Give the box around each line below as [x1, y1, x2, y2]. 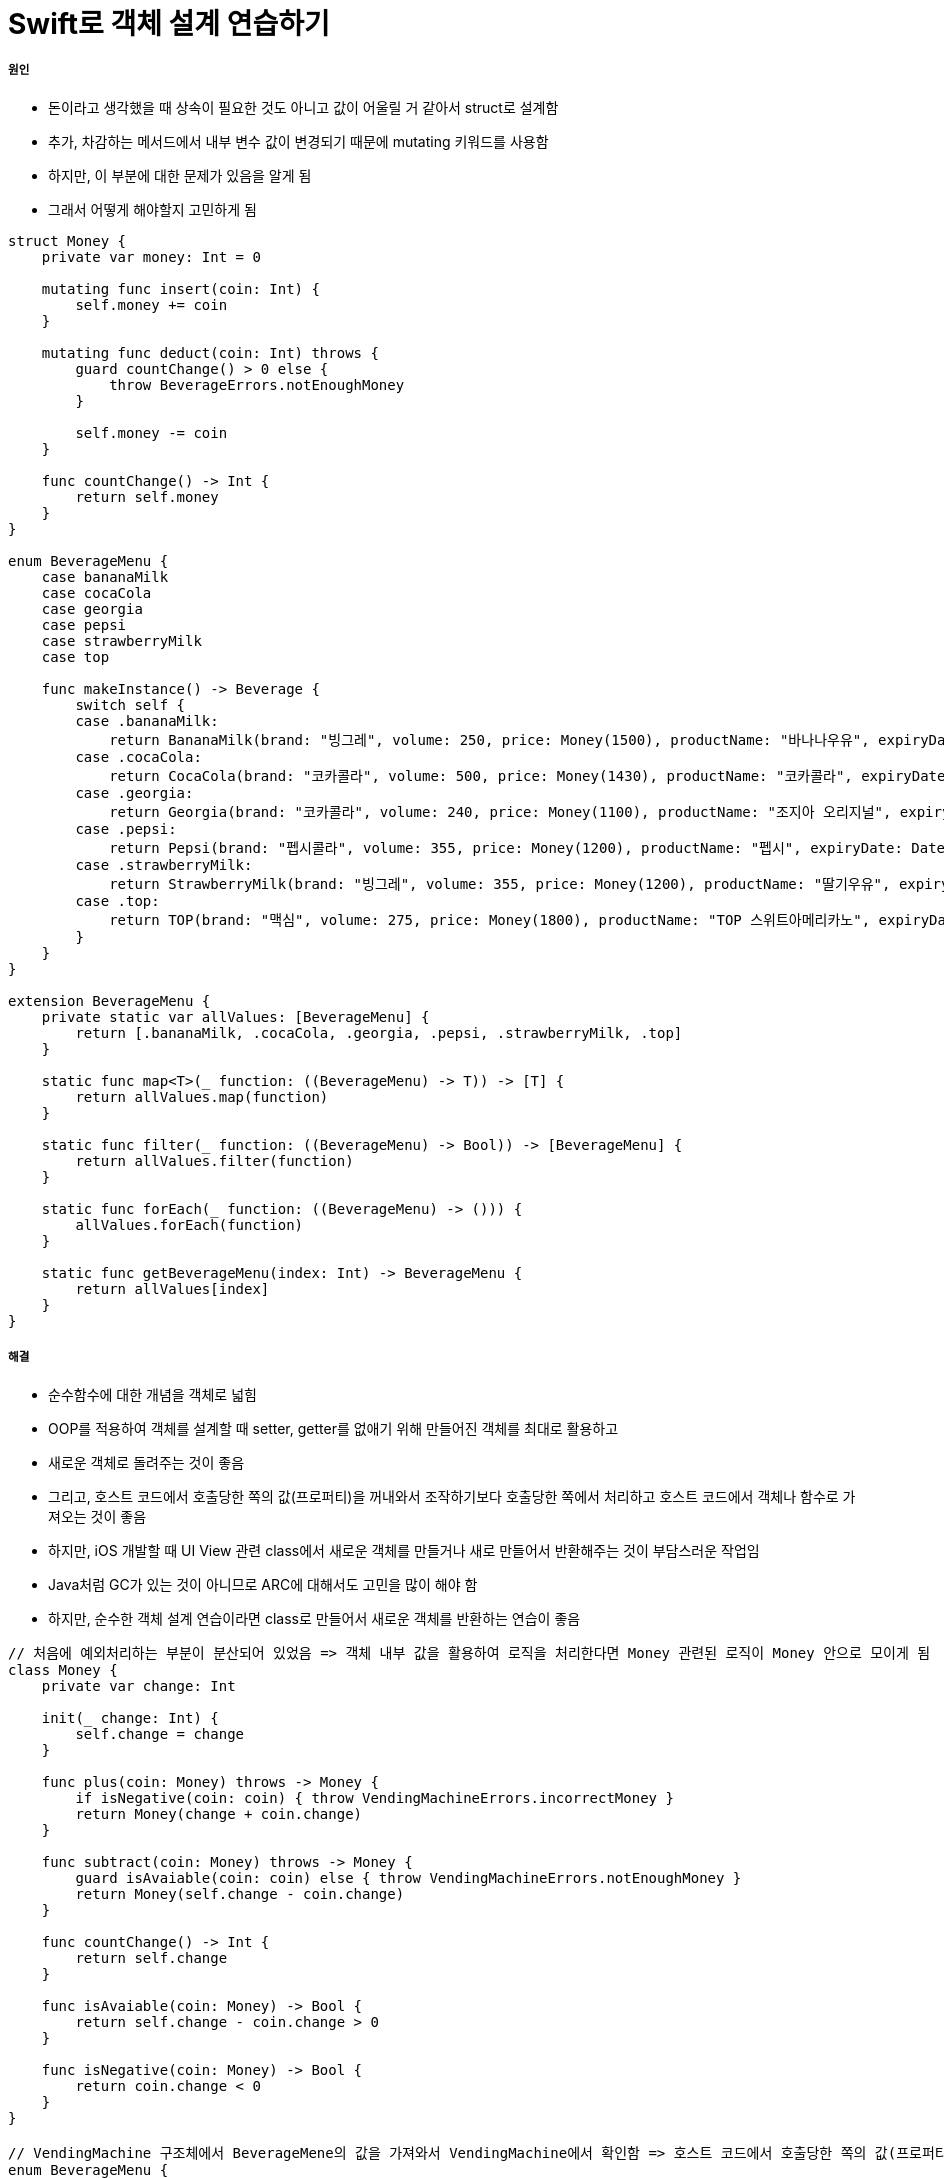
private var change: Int [41, 1677, 236, 1694]
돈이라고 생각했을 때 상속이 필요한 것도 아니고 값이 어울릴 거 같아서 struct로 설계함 [48, 98, 559, 116]
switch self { [75, 696, 186, 713]
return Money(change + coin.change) [75, 1805, 363, 1822]
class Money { [8, 1661, 118, 1678]
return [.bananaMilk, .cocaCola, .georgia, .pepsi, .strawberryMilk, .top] [75, 1024, 683, 1041]
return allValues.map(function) [75, 1088, 329, 1105]
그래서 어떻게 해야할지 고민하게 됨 [48, 200, 257, 218]
